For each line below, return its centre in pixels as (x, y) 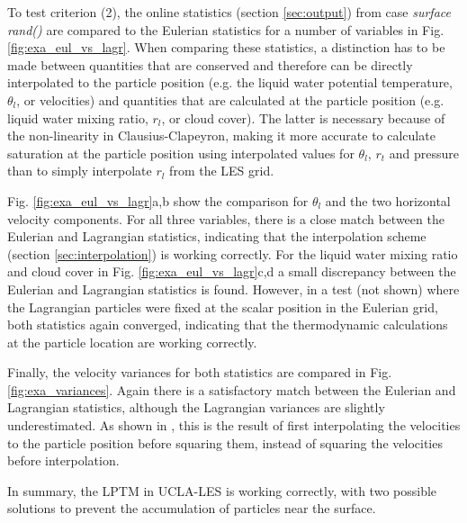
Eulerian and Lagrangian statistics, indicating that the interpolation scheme (217, 236)
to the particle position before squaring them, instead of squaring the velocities (225, 442)
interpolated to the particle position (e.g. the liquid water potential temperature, (230, 82)
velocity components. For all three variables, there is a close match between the (226, 218)
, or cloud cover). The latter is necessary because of (303, 117)
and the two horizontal (388, 200)
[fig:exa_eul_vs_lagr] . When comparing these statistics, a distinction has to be (226, 47)
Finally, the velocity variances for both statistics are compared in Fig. (200, 372)
